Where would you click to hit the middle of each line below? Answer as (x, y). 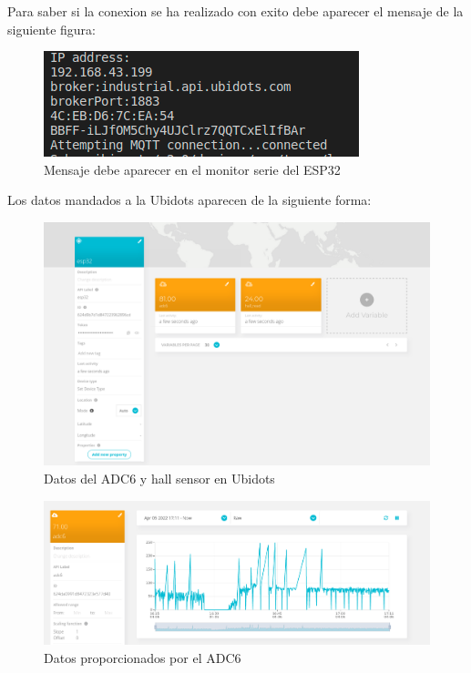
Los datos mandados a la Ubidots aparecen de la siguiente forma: (189, 200)
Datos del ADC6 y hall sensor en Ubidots (159, 479)
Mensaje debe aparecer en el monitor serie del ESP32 (192, 169)
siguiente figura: (51, 29)
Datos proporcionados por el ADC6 (143, 657)
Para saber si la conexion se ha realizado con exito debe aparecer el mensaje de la (235, 11)
